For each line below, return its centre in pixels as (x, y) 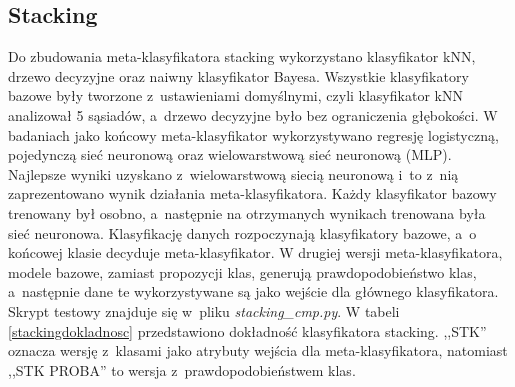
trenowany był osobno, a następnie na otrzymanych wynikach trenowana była (247, 212)
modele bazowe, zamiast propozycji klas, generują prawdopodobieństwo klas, (242, 271)
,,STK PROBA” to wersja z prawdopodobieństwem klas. (182, 369)
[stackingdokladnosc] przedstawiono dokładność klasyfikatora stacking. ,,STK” (247, 330)
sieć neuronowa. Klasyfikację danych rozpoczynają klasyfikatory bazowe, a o (242, 232)
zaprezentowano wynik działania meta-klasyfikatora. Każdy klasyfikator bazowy (252, 193)
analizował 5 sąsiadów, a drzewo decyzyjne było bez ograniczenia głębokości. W (253, 114)
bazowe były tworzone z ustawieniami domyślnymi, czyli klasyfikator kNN (235, 95)
